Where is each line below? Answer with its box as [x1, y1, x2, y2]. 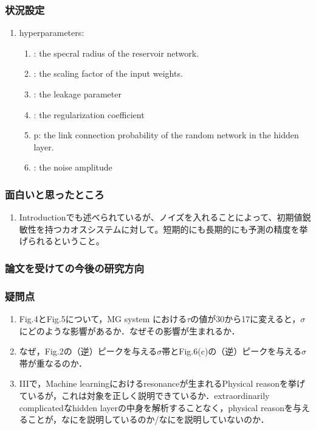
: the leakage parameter [33, 88, 122, 100]
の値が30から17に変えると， [190, 312, 301, 325]
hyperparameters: [19, 26, 84, 39]
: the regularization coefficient [33, 108, 145, 121]
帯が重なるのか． [19, 356, 88, 369]
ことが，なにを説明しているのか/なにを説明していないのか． [27, 413, 269, 426]
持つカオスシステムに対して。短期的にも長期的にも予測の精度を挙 [44, 222, 308, 235]
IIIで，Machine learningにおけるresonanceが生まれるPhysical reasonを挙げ [19, 377, 305, 390]
